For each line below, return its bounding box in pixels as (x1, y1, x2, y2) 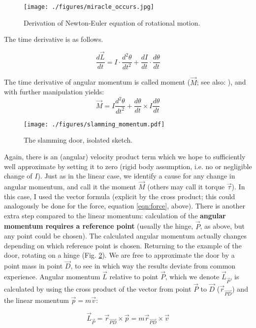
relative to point (109, 271, 159, 282)
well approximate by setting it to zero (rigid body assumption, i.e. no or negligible (4, 161, 252, 171)
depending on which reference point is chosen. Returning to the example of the (4, 240, 242, 250)
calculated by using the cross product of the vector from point (4, 284, 192, 294)
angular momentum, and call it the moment (4, 181, 136, 192)
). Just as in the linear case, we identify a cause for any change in (37, 171, 235, 181)
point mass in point (4, 261, 63, 271)
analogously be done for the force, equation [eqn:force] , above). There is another (4, 201, 246, 211)
